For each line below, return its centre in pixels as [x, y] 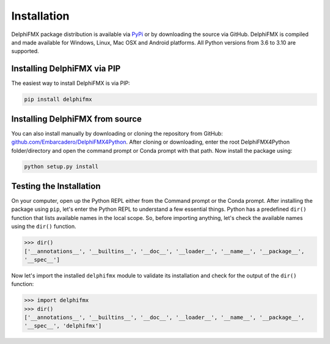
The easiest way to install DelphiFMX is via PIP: [71, 83]
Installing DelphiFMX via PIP [66, 69]
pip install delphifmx [58, 100]
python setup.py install [61, 167]
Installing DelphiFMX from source [76, 119]
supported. [25, 51]
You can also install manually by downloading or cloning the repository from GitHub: [117, 133]
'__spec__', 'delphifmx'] [63, 326]
